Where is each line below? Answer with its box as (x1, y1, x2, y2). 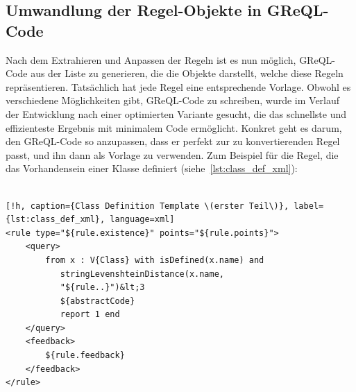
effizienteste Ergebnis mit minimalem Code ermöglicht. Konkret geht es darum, (6, 120, 342, 135)
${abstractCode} (60, 296, 135, 306)
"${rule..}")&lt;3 (60, 282, 145, 293)
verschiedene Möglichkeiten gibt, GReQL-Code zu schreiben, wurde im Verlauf (6, 93, 340, 108)
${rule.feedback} (45, 350, 125, 361)
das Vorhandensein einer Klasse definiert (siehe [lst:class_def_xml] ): (6, 161, 298, 176)
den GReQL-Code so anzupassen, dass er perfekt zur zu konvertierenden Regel (6, 134, 340, 148)
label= (294, 201, 324, 211)
